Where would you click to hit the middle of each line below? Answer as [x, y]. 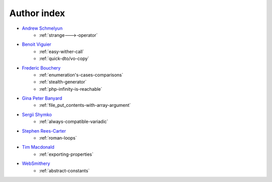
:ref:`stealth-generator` [63, 82]
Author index [37, 13]
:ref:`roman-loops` [58, 138]
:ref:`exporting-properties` [66, 154]
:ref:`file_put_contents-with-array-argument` [85, 105]
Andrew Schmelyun [42, 28]
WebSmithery [36, 163]
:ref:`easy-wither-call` [61, 51]
